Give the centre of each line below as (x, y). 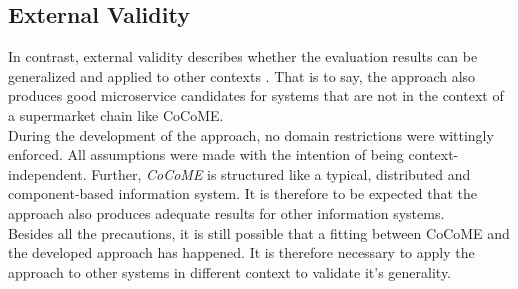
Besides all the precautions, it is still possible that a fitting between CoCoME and (259, 232)
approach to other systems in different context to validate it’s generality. (230, 271)
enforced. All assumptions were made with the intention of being (206, 154)
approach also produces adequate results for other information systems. (226, 212)
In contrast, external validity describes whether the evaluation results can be (243, 56)
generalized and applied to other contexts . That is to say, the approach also (242, 75)
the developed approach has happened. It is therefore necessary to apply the (241, 252)
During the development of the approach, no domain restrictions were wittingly (251, 134)
